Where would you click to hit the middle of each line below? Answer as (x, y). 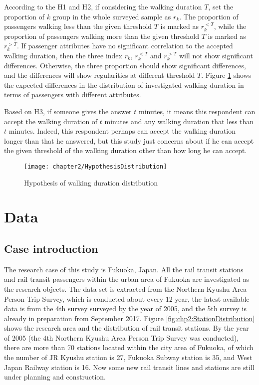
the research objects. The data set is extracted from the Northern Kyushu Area (126, 289)
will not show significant (216, 55)
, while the (230, 26)
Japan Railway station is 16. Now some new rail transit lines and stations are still (129, 367)
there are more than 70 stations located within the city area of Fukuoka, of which (129, 347)
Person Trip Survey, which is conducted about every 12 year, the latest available (127, 298)
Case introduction (51, 248)
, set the (221, 6)
